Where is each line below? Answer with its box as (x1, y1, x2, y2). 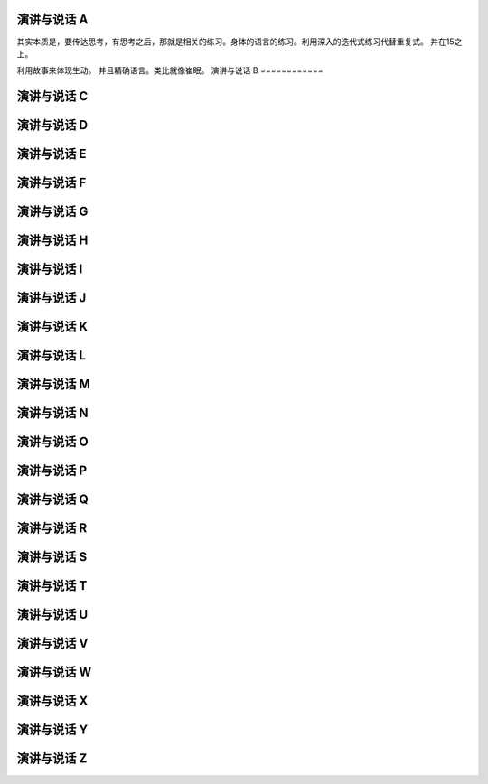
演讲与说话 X (16, 694, 89, 709)
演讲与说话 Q (16, 492, 89, 508)
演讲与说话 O (16, 434, 89, 450)
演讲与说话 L (16, 348, 86, 363)
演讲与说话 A (16, 12, 89, 27)
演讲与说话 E (16, 146, 87, 162)
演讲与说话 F (16, 175, 87, 191)
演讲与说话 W (16, 665, 92, 680)
